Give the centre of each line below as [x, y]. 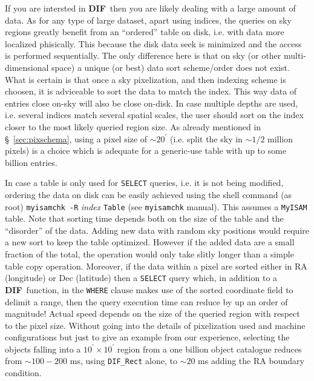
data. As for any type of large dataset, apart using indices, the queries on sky [148, 20]
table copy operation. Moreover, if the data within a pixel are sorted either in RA [156, 266]
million [280, 138]
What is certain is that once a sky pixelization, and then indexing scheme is [146, 79]
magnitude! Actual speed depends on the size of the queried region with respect [152, 313]
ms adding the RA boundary [251, 361]
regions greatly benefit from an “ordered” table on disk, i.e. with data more [145, 32]
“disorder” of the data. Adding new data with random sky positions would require [157, 230]
